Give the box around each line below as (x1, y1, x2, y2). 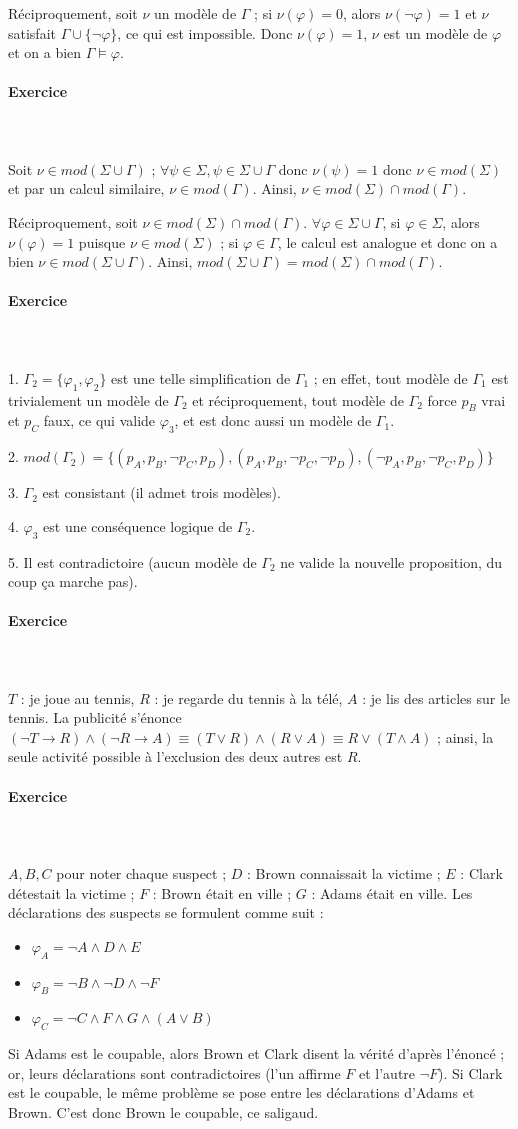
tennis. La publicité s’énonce (8, 707, 182, 728)
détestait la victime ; (8, 882, 135, 903)
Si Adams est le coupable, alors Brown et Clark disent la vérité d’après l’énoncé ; (8, 1043, 505, 1064)
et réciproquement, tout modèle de (192, 389, 404, 410)
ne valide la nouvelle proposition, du (280, 551, 503, 572)
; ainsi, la (437, 726, 494, 747)
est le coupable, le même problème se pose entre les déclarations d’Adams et (8, 1082, 475, 1103)
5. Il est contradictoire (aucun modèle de (8, 551, 257, 572)
